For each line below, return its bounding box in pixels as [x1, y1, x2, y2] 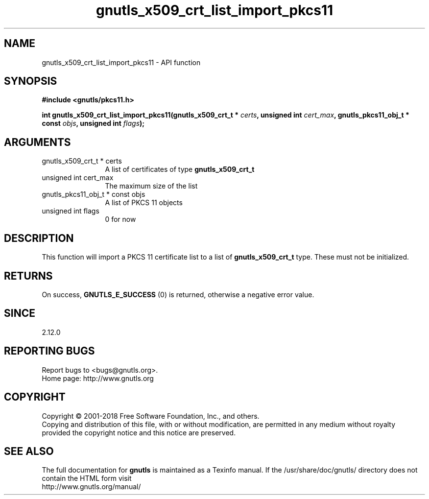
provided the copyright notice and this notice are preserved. [42, 428, 236, 437]
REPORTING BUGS [4, 345, 95, 357]
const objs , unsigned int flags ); [42, 119, 145, 128]
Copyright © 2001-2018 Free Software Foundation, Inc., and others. [42, 411, 260, 420]
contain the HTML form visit [42, 474, 132, 483]
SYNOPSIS [4, 75, 57, 88]
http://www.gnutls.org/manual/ [42, 482, 141, 491]
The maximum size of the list [105, 182, 198, 190]
